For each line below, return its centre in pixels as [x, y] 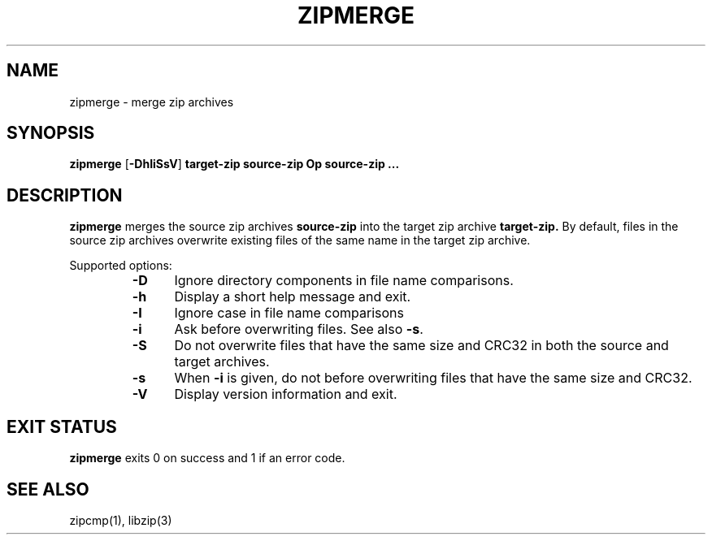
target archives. [222, 362]
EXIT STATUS [62, 426]
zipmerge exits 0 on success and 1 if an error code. [207, 458]
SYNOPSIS [51, 133]
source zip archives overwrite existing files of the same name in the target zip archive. [300, 240]
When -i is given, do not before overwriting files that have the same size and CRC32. [433, 378]
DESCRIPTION [65, 195]
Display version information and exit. [286, 394]
